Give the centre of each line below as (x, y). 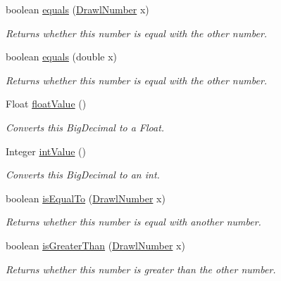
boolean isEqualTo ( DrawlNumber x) (86, 198)
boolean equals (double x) (62, 57)
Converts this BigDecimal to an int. (83, 175)
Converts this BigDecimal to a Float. (85, 127)
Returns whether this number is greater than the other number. (141, 269)
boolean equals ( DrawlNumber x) (77, 9)
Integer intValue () (46, 151)
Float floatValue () (46, 104)
